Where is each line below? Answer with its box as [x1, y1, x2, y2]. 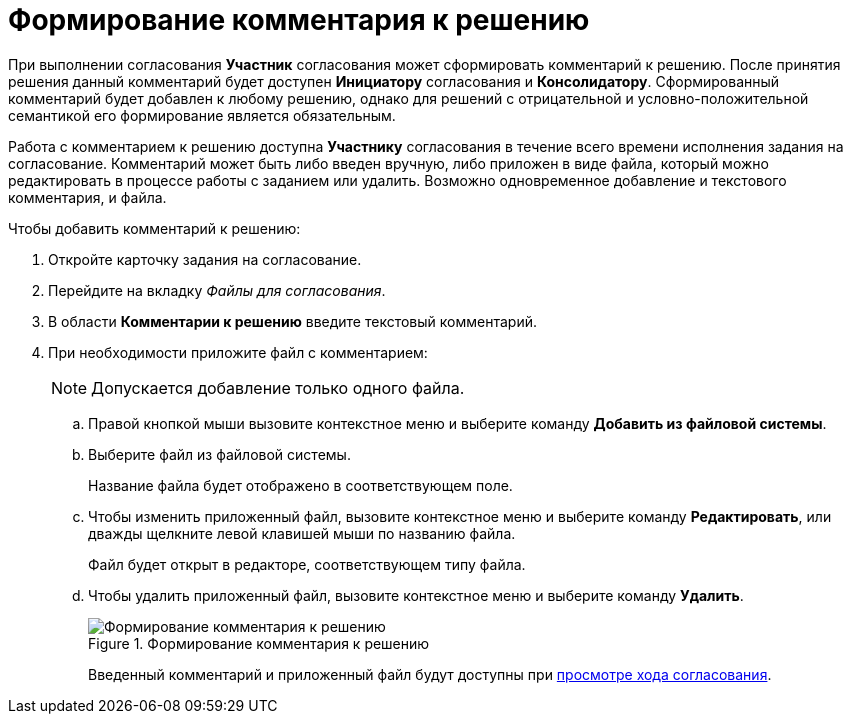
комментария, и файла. [8, 188, 167, 206]
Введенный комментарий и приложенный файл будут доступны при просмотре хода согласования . [88, 665, 772, 683]
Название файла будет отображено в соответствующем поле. [88, 476, 513, 494]
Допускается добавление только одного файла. [91, 377, 465, 398]
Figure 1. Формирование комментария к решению [88, 634, 430, 652]
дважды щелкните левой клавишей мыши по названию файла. [88, 524, 516, 542]
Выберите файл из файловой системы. [88, 445, 351, 463]
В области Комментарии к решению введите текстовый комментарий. [48, 312, 537, 330]
